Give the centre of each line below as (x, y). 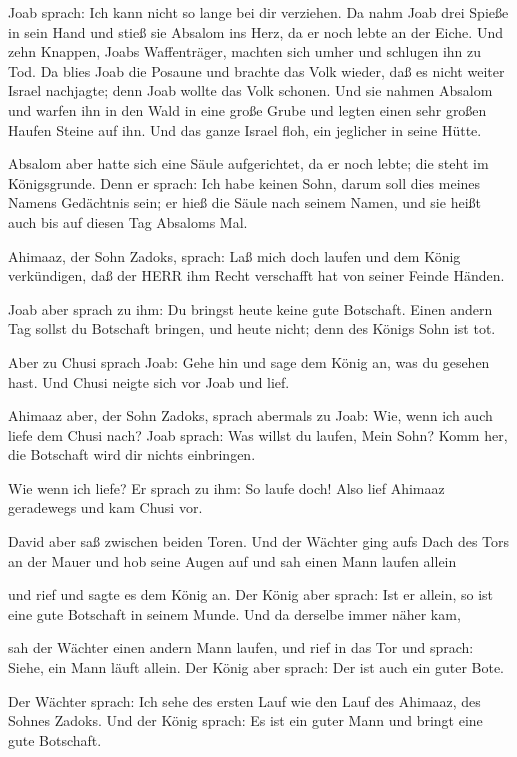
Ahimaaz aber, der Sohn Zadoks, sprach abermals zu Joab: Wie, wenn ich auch (250, 415)
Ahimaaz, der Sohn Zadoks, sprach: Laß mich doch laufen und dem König (234, 255)
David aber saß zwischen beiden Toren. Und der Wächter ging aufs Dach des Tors (259, 541)
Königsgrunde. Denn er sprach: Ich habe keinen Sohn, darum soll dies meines (244, 182)
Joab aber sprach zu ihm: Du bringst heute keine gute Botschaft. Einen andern (250, 308)
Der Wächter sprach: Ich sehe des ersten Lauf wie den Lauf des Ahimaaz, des (244, 700)
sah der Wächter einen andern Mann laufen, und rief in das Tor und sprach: (241, 647)
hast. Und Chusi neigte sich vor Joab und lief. (149, 381)
